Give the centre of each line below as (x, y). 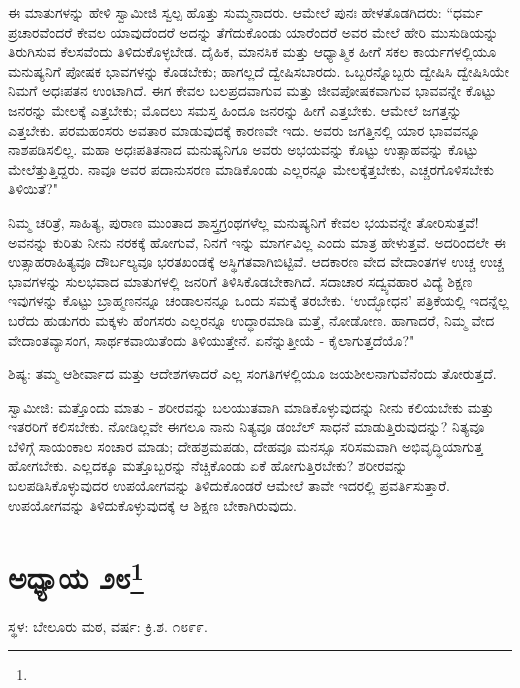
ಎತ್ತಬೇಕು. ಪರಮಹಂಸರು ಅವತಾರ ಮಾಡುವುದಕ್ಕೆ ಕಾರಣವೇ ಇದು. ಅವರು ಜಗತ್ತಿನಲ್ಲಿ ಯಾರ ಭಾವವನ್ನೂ (244, 129)
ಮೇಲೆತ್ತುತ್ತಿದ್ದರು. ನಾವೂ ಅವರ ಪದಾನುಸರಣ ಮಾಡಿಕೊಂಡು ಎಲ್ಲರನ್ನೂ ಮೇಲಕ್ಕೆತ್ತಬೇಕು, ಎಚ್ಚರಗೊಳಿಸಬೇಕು (251, 168)
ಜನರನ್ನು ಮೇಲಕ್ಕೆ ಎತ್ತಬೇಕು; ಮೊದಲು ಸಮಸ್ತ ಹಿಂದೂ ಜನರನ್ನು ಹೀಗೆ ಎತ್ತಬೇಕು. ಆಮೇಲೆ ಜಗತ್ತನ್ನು (235, 109)
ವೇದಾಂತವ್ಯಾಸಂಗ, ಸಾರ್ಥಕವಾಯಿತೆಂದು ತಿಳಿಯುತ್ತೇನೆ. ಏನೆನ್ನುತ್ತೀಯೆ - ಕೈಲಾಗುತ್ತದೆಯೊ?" (211, 339)
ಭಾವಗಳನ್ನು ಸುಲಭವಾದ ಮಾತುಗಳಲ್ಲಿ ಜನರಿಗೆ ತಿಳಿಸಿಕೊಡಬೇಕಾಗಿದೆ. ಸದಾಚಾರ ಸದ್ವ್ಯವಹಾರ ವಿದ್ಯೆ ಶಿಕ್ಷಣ (240, 280)
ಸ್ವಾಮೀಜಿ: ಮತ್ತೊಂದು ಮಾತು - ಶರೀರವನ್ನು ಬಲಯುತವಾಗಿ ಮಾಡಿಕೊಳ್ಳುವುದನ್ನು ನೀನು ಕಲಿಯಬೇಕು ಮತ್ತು (251, 406)
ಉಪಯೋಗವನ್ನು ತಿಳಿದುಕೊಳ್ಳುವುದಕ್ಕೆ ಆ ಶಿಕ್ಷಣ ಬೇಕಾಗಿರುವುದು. (152, 504)
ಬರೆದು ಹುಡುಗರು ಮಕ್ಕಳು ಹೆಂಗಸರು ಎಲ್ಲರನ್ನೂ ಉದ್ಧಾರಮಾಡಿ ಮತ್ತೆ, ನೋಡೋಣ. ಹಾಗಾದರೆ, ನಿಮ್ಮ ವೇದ (251, 319)
